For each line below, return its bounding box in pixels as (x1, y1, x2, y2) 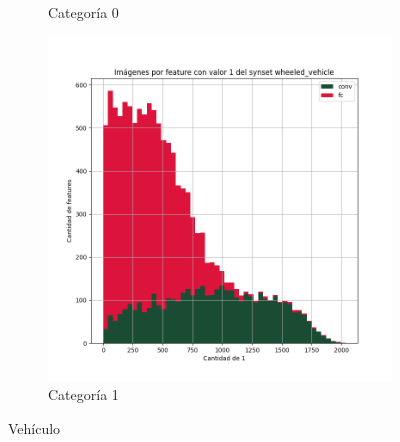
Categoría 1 (48, 384, 119, 405)
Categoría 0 (48, 2, 119, 22)
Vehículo (8, 417, 61, 438)
